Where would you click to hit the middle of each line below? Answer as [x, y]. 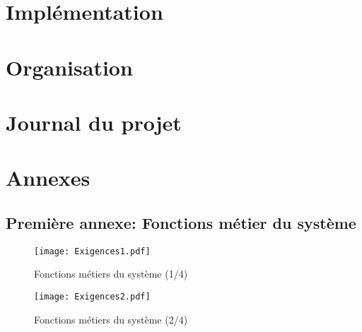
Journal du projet [94, 122]
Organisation [69, 67]
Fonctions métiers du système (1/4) [111, 274]
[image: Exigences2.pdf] [92, 296]
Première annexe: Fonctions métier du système [181, 222]
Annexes [48, 178]
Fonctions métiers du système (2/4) [111, 319]
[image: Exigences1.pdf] [92, 251]
